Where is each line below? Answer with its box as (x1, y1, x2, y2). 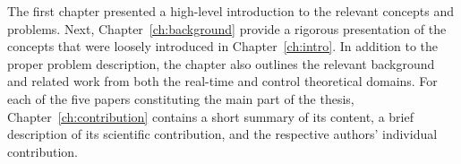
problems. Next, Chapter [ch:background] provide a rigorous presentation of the (7, 19, 447, 38)
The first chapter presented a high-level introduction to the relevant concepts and (7, 2, 454, 20)
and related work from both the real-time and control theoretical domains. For (7, 72, 438, 91)
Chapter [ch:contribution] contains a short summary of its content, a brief (7, 107, 414, 125)
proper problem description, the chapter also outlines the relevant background (7, 54, 435, 73)
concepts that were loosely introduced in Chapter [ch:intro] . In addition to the (7, 37, 439, 56)
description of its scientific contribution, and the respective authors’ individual (7, 125, 438, 143)
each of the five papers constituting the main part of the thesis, (7, 89, 354, 108)
